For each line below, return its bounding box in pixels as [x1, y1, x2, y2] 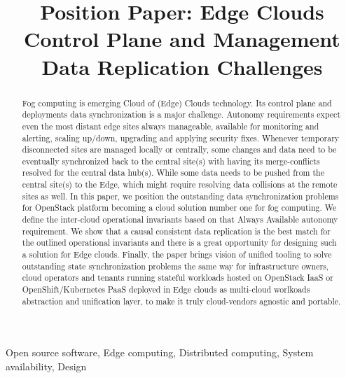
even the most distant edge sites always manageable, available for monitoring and [22, 120, 319, 132]
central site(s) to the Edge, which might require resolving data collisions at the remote [22, 178, 338, 190]
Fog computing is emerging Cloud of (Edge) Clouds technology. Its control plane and [22, 97, 332, 108]
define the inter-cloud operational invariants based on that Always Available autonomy [22, 213, 338, 225]
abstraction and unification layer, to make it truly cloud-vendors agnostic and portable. [22, 295, 341, 307]
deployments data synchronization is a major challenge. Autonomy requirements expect [22, 108, 341, 120]
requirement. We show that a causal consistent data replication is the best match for [22, 225, 331, 237]
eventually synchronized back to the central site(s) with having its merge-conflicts [22, 155, 320, 167]
